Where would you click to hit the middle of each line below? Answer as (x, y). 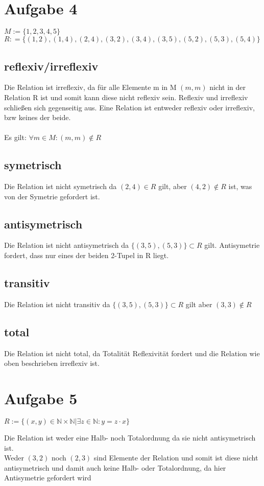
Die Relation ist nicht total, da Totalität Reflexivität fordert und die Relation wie (132, 353)
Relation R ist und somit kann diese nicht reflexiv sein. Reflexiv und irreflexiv (126, 97)
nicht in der (228, 87)
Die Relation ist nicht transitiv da (57, 304)
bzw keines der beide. (38, 117)
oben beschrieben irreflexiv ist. (52, 363)
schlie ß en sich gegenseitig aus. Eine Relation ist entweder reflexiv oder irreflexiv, (129, 107)
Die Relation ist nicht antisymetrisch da (67, 245)
